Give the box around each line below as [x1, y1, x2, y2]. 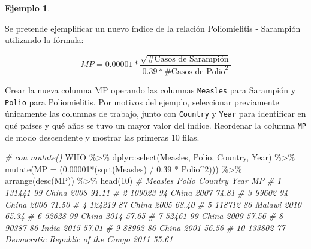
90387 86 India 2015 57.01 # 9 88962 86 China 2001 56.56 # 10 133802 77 [5, 221, 285, 233]
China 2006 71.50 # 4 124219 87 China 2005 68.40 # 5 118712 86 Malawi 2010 [5, 198, 301, 210]
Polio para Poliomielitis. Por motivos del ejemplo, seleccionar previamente [5, 95, 279, 108]
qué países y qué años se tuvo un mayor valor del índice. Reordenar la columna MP [5, 119, 307, 131]
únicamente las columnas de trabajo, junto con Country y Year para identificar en [5, 107, 306, 120]
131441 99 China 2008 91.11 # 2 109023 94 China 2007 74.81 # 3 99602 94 [5, 186, 288, 198]
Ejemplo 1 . [5, 2, 50, 14]
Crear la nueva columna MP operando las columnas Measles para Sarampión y [5, 83, 296, 96]
